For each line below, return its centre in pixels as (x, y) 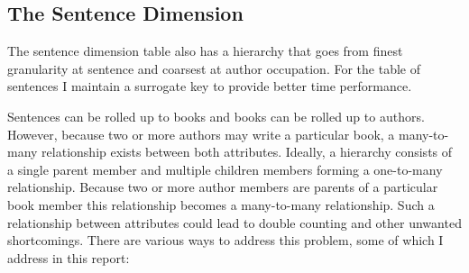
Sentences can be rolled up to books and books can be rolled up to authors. (216, 116)
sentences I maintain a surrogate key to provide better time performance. (210, 86)
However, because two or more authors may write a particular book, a (201, 134)
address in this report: (69, 257)
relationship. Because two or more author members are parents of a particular (223, 187)
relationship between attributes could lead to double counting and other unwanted (234, 222)
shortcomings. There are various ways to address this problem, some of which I (225, 240)
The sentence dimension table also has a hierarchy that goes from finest (205, 51)
